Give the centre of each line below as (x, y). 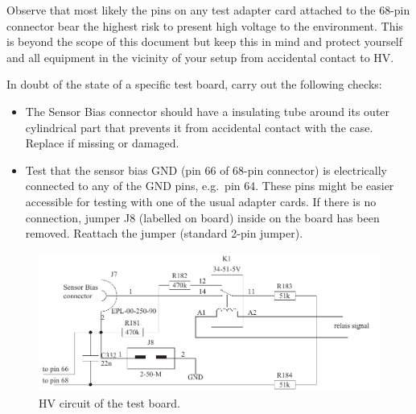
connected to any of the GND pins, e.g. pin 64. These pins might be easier (210, 186)
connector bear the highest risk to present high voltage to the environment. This (205, 25)
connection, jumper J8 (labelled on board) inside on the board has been (202, 217)
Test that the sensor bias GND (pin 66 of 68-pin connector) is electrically (206, 170)
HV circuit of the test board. (109, 402)
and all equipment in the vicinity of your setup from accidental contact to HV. (200, 57)
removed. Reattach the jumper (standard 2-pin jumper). (164, 233)
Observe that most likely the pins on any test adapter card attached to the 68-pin (208, 10)
